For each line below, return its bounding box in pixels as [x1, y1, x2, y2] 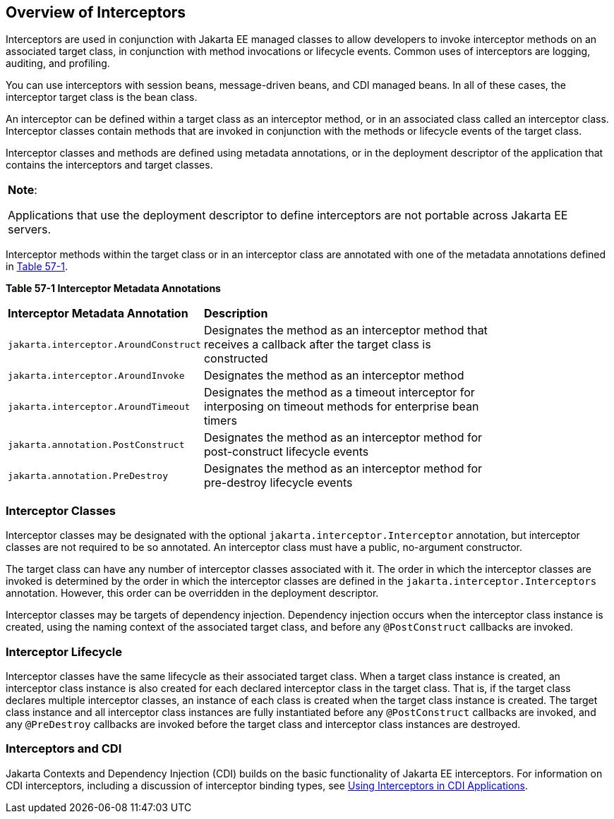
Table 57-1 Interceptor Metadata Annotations [6, 282, 221, 295]
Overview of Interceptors [6, 4, 186, 21]
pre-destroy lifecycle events [203, 475, 353, 490]
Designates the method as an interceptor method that [203, 323, 488, 338]
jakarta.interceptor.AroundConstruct [8, 339, 201, 350]
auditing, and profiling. [6, 57, 110, 70]
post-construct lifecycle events [203, 444, 369, 459]
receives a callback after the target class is [203, 337, 431, 352]
